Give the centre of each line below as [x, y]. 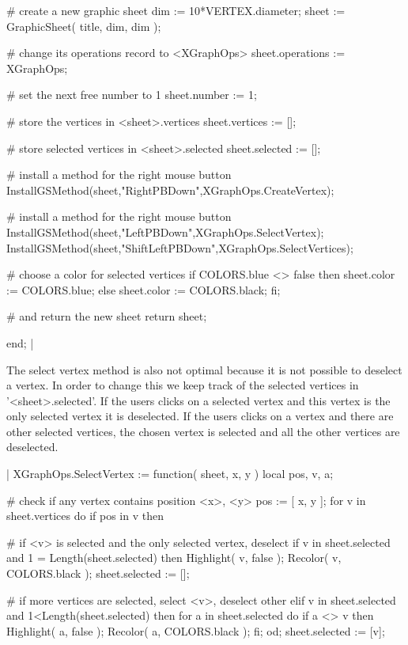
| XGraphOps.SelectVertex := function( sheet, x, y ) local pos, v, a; [170, 474]
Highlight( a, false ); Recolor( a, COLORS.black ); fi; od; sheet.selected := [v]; [196, 630]
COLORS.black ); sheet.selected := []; [98, 573]
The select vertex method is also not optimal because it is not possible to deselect [204, 369]
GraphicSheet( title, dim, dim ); [84, 26]
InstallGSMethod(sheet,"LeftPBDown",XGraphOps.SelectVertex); [165, 231]
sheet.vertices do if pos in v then [85, 516]
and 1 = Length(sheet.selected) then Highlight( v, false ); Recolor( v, [174, 558]
